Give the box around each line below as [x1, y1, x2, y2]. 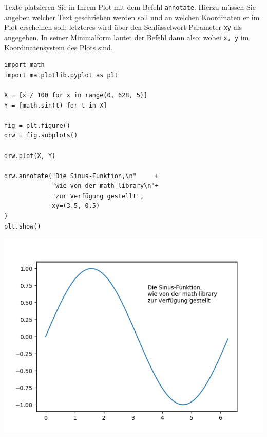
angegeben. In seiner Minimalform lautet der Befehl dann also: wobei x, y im [4, 31, 249, 42]
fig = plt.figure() [4, 121, 70, 129]
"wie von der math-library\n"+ [52, 182, 159, 190]
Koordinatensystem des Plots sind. [4, 42, 113, 53]
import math [4, 61, 45, 69]
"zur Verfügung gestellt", [52, 192, 144, 200]
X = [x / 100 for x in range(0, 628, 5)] [4, 91, 148, 99]
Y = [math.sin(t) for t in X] [4, 101, 107, 109]
